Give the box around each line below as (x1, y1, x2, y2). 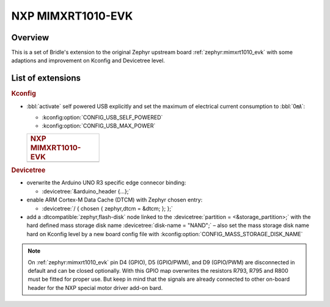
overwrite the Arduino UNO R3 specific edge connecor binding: (26, 179, 186, 186)
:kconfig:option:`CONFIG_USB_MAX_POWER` (42, 122, 156, 129)
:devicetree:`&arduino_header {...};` (42, 187, 131, 195)
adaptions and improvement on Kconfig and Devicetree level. (11, 57, 165, 64)
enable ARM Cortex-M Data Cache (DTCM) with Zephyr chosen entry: (26, 196, 203, 204)
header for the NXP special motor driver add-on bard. (28, 284, 163, 291)
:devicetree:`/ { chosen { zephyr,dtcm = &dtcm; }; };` (42, 204, 174, 212)
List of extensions (11, 73, 81, 84)
